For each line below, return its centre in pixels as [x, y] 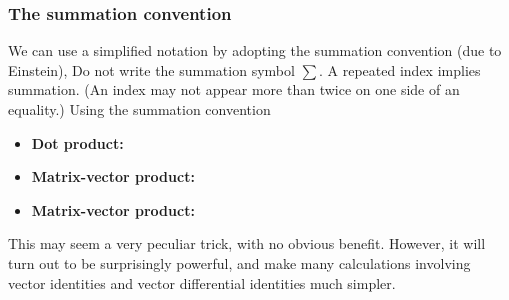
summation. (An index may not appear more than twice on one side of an [234, 89]
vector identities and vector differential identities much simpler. [202, 282]
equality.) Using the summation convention [139, 109]
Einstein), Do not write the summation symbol [151, 69]
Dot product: [77, 142]
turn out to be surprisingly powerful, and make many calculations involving [239, 262]
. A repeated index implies [400, 69]
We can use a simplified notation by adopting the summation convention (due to [255, 50]
